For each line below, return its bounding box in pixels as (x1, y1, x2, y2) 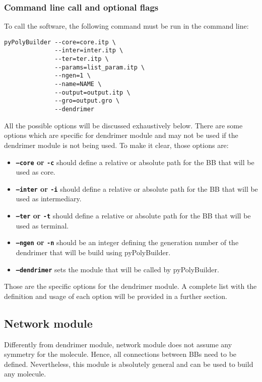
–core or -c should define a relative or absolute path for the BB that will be (16, 157, 254, 167)
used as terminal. (16, 220, 69, 231)
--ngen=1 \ (54, 72, 91, 80)
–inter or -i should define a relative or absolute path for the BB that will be (16, 183, 258, 194)
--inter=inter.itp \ (54, 47, 123, 54)
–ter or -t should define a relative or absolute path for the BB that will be (16, 210, 251, 220)
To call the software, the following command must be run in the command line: (4, 21, 249, 31)
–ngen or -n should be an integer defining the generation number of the (16, 237, 239, 248)
